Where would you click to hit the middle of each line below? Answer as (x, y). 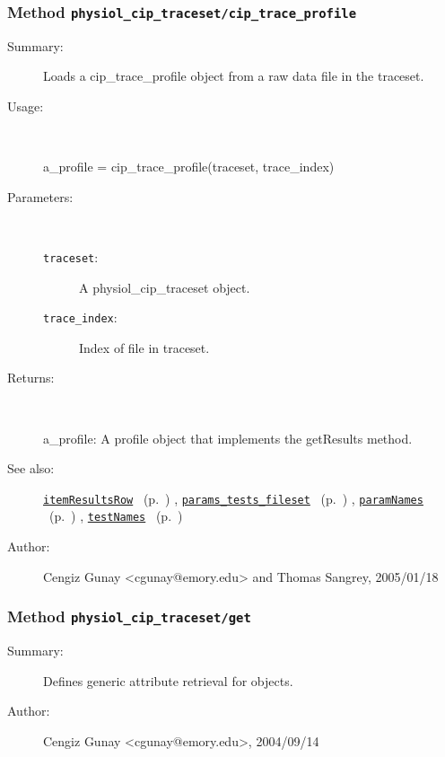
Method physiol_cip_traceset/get (129, 616)
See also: (31, 468)
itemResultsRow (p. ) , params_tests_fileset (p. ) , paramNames (233, 498)
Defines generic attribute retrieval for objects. (168, 680)
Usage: (26, 106)
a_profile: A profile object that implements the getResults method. (228, 438)
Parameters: (40, 196)
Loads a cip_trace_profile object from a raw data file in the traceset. (234, 76)
